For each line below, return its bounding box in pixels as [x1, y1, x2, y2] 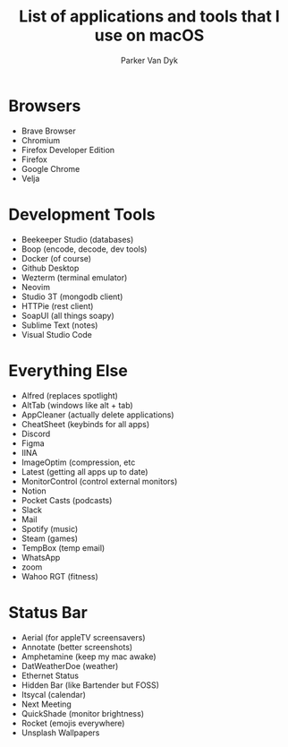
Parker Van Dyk [121, 55, 178, 65]
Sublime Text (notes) [21, 320, 98, 331]
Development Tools [8, 204, 156, 225]
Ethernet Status [21, 670, 80, 681]
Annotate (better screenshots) [21, 641, 133, 652]
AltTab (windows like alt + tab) [21, 399, 133, 410]
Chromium [21, 134, 60, 145]
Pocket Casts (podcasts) [21, 494, 113, 505]
